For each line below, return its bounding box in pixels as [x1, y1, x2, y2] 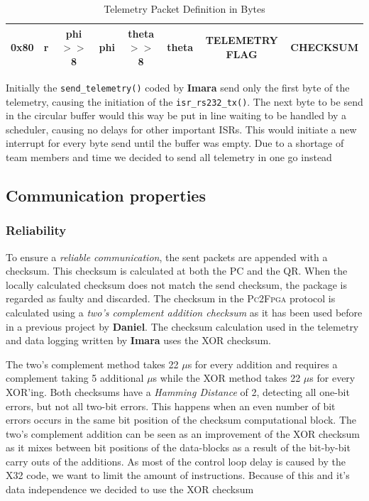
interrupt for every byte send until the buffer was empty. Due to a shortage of [6, 136, 344, 150]
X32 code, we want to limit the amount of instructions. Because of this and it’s [6, 468, 350, 483]
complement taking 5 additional [6, 370, 144, 385]
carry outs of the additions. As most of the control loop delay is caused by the [6, 453, 346, 468]
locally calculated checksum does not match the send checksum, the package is [6, 277, 347, 292]
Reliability [6, 221, 67, 239]
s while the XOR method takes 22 [153, 370, 301, 385]
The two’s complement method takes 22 [6, 356, 179, 371]
